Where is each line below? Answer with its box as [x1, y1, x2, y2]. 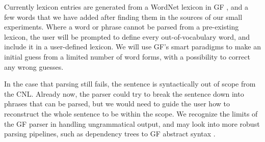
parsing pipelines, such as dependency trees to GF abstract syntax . [4, 128, 216, 139]
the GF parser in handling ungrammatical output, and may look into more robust [4, 118, 260, 129]
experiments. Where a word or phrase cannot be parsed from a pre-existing [4, 21, 239, 32]
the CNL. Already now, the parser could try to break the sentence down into [4, 88, 244, 99]
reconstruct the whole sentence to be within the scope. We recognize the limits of [4, 108, 258, 119]
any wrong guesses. [4, 61, 64, 72]
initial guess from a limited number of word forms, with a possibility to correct [4, 51, 250, 62]
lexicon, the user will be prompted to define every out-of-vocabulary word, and [4, 31, 250, 42]
